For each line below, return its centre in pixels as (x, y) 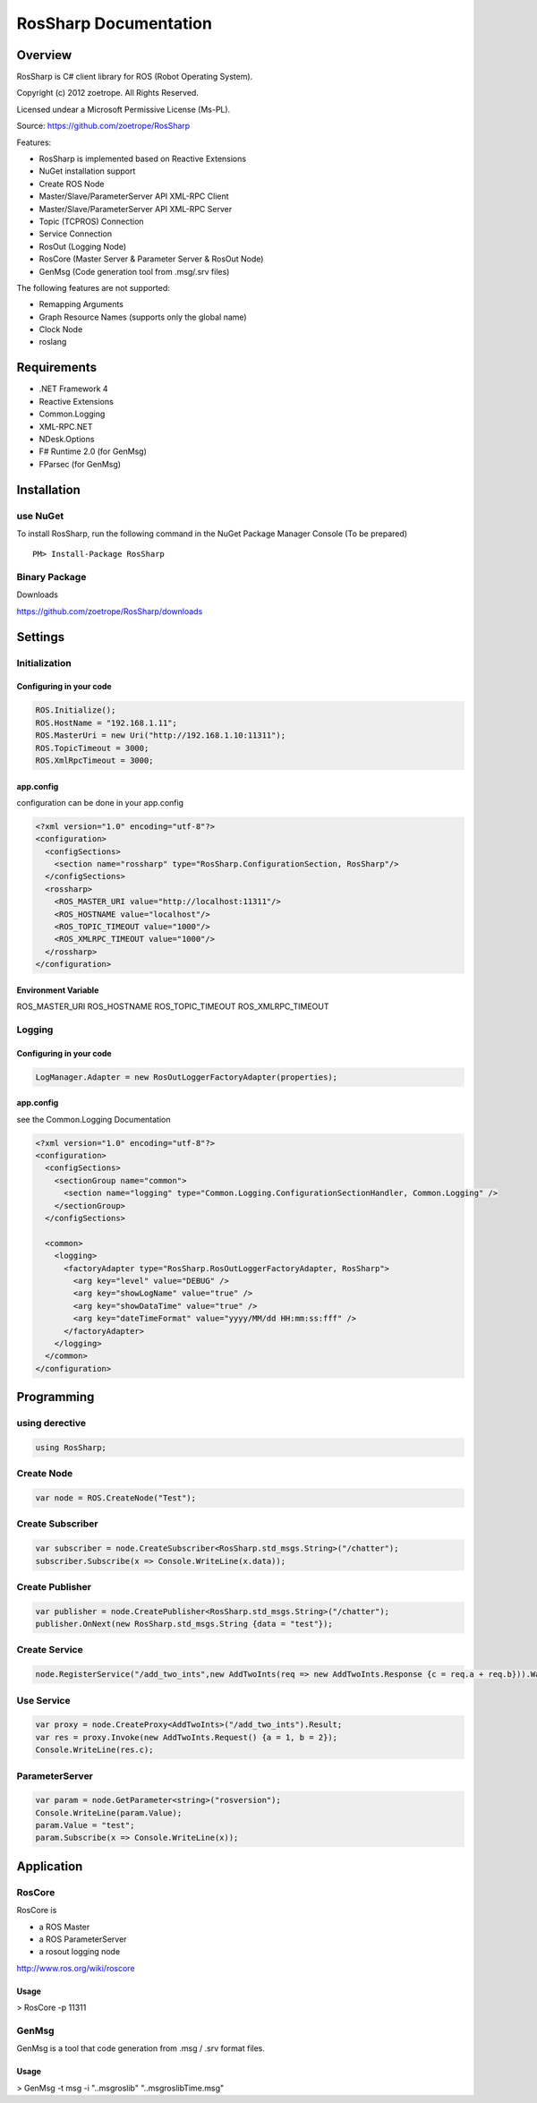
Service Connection (75, 234)
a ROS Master (64, 1927)
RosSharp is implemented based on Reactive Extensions (142, 159)
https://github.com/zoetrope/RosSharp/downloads (110, 611)
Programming (55, 1397)
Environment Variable (58, 990)
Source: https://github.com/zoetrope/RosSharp (103, 126)
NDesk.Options (67, 439)
